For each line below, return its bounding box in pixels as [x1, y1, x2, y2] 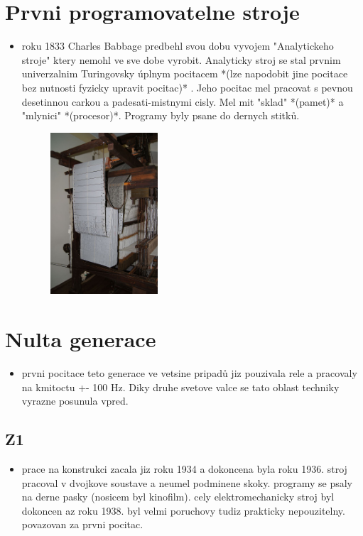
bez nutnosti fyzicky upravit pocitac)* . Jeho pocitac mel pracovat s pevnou [21, 80, 353, 94]
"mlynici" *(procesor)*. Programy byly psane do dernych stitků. [21, 108, 300, 123]
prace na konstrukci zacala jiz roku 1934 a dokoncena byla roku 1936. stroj [21, 461, 347, 476]
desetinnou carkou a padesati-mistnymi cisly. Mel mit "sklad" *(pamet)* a [21, 94, 344, 109]
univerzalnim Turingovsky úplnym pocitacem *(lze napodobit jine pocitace [21, 66, 348, 81]
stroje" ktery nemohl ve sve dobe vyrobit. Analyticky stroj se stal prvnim [21, 52, 341, 67]
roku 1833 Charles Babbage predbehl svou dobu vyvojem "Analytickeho [21, 38, 334, 53]
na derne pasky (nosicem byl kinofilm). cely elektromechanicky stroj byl [21, 489, 335, 504]
